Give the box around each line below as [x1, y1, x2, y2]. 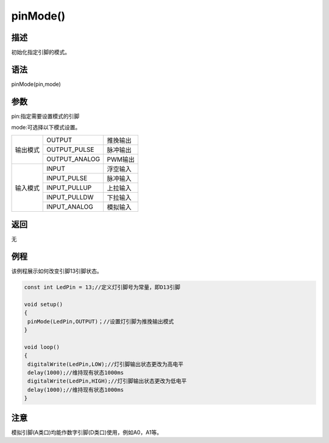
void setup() [24, 301, 63, 308]
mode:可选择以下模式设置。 [11, 124, 81, 131]
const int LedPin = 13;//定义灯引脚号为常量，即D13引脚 [24, 284, 181, 291]
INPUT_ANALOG [46, 202, 94, 211]
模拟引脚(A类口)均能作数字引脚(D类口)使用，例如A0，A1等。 [11, 428, 163, 436]
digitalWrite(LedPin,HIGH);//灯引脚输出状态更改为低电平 [27, 378, 187, 384]
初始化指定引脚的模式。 [11, 49, 70, 56]
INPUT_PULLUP [46, 183, 92, 192]
